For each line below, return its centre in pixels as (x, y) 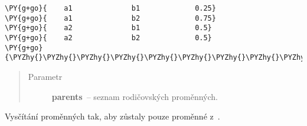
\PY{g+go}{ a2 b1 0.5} (108, 28)
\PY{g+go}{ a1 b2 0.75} (110, 18)
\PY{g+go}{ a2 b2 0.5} (108, 38)
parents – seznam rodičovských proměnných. (135, 96)
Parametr (45, 76)
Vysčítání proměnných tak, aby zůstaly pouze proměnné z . (112, 116)
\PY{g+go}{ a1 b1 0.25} (110, 8)
